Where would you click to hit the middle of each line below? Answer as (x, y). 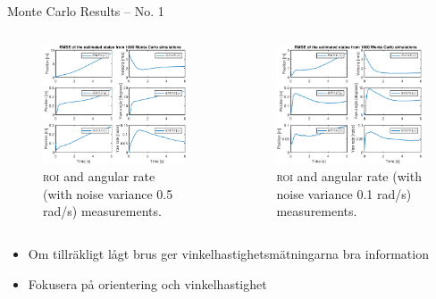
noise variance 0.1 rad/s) (344, 193)
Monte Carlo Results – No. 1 (86, 11)
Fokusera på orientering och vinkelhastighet (147, 283)
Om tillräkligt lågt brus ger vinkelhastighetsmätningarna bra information (228, 254)
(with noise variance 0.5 (108, 193)
